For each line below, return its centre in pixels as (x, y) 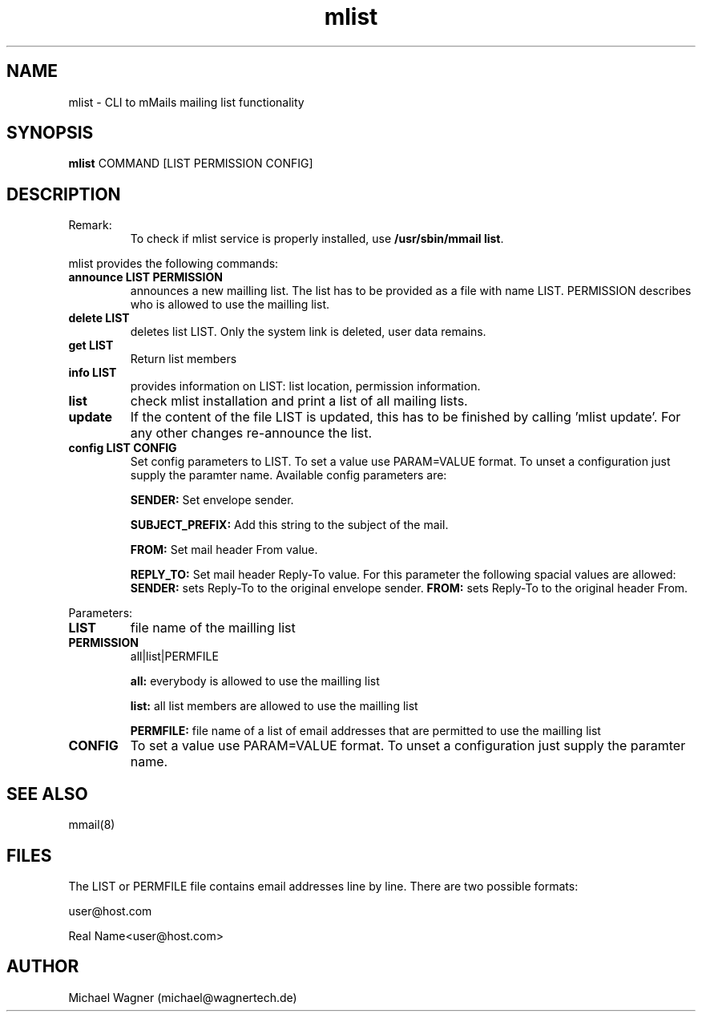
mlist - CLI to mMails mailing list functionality (186, 102)
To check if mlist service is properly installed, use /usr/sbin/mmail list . (317, 239)
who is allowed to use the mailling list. (230, 305)
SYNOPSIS (50, 133)
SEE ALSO (47, 794)
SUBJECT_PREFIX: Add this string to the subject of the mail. (289, 525)
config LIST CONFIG (123, 448)
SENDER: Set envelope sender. (212, 500)
